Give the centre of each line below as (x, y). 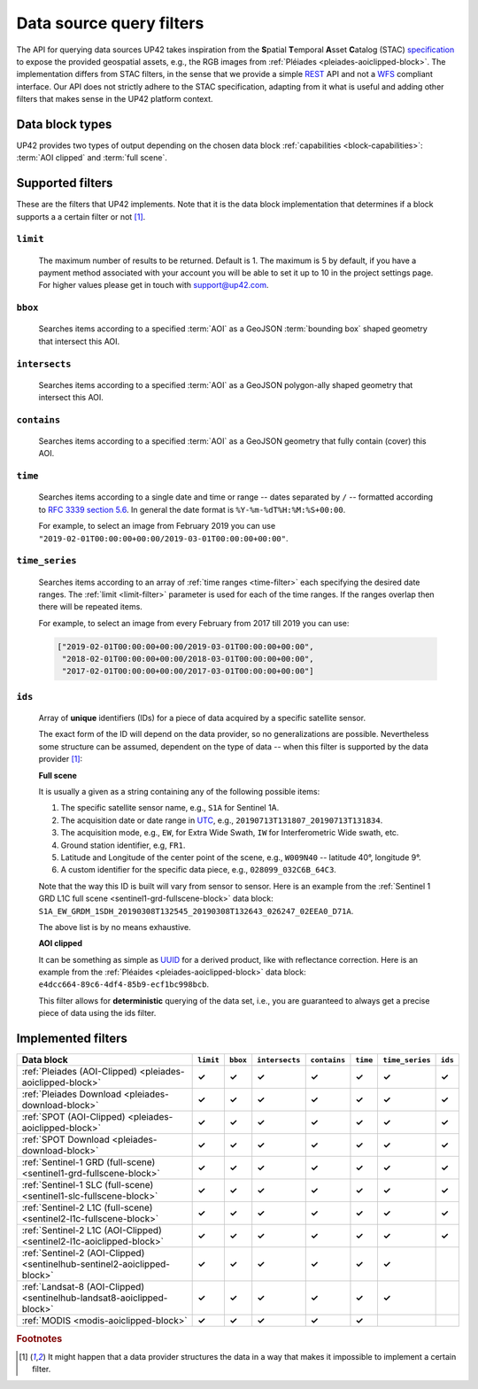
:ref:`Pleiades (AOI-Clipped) (79, 1072)
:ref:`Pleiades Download (72, 1094)
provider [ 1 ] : (61, 759)
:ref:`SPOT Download (66, 1140)
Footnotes (39, 1339)
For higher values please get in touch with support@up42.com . (154, 285)
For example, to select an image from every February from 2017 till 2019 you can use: (194, 623)
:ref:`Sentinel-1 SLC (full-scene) (88, 1185)
